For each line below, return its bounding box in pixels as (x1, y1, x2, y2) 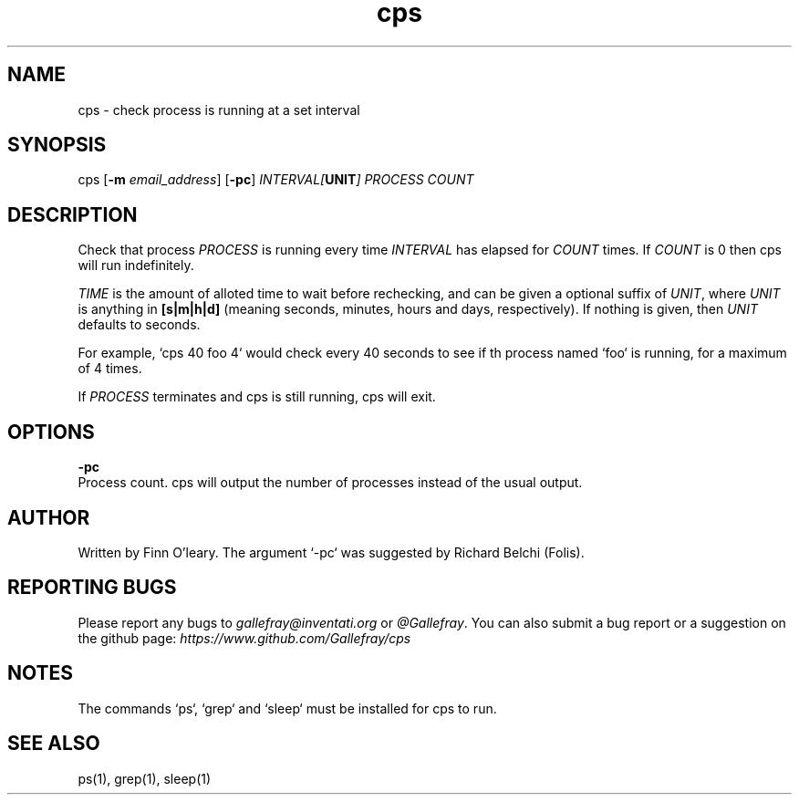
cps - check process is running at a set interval (78, 101, 360, 118)
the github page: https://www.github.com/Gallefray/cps (78, 630, 411, 646)
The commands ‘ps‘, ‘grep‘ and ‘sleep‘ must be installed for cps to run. (78, 700, 497, 716)
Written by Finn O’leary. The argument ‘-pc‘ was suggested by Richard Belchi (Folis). (78, 544, 585, 560)
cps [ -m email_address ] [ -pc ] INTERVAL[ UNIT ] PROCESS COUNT (78, 172, 474, 188)
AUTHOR (7, 505, 90, 529)
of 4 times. (78, 360, 142, 377)
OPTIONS (7, 420, 95, 443)
